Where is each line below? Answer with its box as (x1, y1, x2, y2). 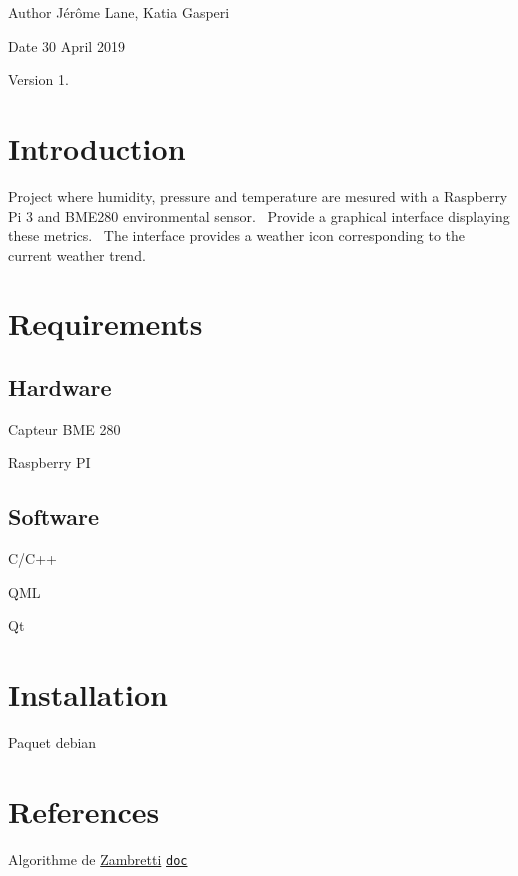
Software (8, 501, 100, 532)
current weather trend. (8, 244, 146, 265)
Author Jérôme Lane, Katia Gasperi (8, 2, 230, 22)
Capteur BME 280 (8, 418, 121, 439)
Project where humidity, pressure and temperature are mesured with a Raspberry (8, 185, 508, 206)
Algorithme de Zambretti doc (8, 848, 188, 869)
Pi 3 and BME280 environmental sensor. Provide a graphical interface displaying (8, 205, 510, 226)
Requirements (8, 303, 203, 344)
